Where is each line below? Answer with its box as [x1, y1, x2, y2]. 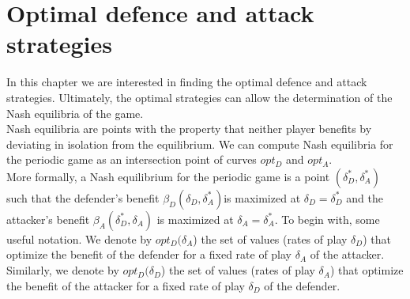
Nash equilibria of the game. [6, 104, 144, 121]
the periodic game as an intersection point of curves [6, 151, 257, 168]
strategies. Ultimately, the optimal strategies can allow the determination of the [6, 89, 393, 105]
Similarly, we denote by [6, 262, 119, 278]
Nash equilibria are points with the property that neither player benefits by [6, 120, 372, 137]
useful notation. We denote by [6, 230, 152, 247]
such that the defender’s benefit [6, 189, 160, 206]
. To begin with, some [274, 210, 380, 227]
